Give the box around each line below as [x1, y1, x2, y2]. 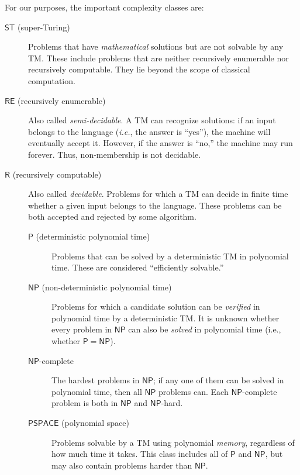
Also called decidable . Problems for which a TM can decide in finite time [28, 188, 288, 200]
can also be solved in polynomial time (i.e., [128, 323, 281, 335]
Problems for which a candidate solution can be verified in [51, 300, 260, 313]
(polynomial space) [61, 417, 129, 429]
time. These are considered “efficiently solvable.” [51, 261, 224, 273]
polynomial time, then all [51, 385, 142, 397]
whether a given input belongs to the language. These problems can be [28, 199, 282, 211]
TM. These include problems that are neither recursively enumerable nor [28, 51, 289, 64]
